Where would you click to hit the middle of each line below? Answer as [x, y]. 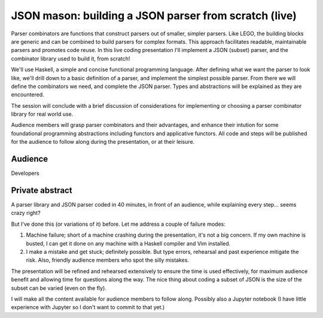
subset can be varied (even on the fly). [59, 288]
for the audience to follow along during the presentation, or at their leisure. [103, 142]
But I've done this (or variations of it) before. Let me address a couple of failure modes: [118, 224]
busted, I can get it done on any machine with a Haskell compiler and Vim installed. [128, 243]
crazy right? [26, 213]
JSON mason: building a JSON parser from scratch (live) [154, 16]
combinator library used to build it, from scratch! [71, 58]
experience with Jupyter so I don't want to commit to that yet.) [88, 307]
